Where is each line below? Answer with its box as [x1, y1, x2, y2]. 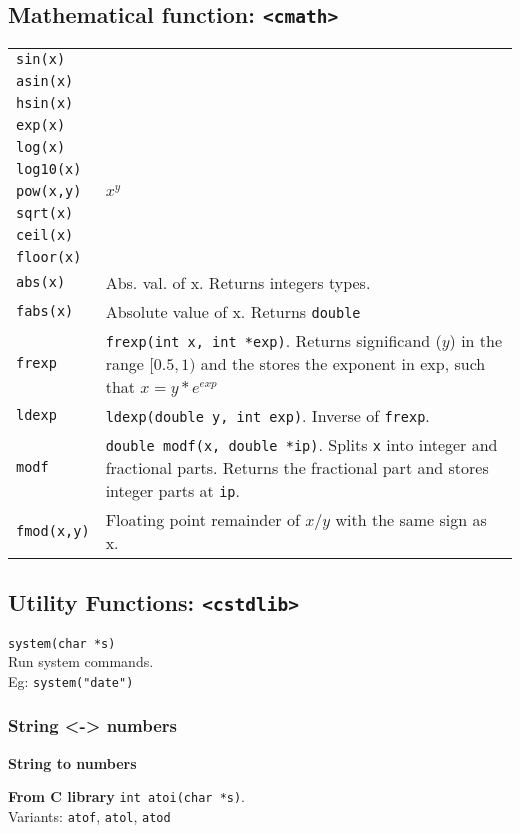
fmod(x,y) [16, 522, 90, 539]
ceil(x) [16, 226, 74, 243]
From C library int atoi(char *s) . [8, 786, 246, 807]
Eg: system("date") [8, 670, 134, 691]
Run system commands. [8, 651, 154, 672]
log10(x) [16, 160, 82, 177]
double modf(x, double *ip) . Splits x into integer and [105, 432, 498, 456]
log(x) [16, 138, 66, 155]
